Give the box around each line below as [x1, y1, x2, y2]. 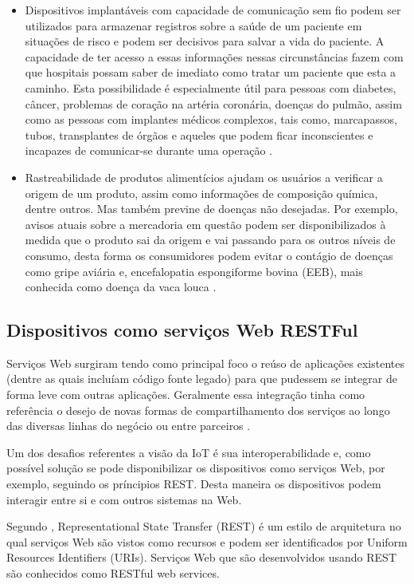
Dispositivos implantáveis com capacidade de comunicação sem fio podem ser [25, 2, 401, 18]
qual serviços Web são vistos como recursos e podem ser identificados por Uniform [6, 533, 408, 550]
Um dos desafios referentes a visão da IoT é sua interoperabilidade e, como [6, 444, 371, 460]
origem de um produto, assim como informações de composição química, [25, 184, 378, 201]
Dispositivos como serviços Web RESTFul [6, 318, 358, 342]
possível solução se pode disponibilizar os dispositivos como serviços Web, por [6, 460, 385, 476]
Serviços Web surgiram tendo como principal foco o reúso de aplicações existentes [6, 354, 404, 371]
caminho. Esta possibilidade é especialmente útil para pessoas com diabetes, [25, 79, 396, 96]
